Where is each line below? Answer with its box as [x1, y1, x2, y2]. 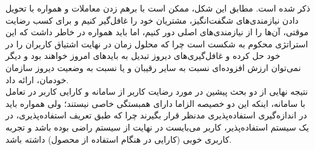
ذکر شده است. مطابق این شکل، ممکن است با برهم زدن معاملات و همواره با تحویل [5, 2, 311, 14]
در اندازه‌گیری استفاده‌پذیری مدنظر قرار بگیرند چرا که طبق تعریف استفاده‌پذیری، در [5, 109, 307, 121]
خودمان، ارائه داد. [5, 73, 69, 86]
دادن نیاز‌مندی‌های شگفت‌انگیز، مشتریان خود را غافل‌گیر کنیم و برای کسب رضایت [5, 13, 299, 26]
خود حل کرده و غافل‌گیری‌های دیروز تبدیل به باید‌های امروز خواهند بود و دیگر [5, 49, 280, 62]
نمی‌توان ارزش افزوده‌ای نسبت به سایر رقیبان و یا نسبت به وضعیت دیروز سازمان [5, 61, 301, 73]
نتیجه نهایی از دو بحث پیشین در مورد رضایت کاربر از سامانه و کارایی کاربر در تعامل [5, 85, 308, 98]
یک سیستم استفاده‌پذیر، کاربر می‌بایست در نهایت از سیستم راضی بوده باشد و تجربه [5, 120, 309, 133]
